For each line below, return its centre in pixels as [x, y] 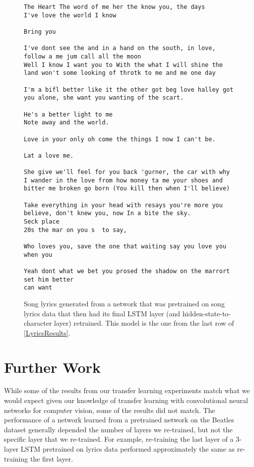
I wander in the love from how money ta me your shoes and [123, 180]
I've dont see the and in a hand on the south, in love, [120, 48]
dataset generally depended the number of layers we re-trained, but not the [118, 429]
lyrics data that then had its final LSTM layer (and [102, 313]
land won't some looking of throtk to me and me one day [120, 73]
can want [38, 288]
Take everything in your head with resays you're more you [123, 205]
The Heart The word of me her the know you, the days [115, 7]
